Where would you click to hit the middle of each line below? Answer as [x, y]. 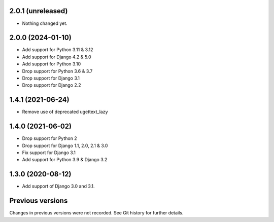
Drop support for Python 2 [49, 138]
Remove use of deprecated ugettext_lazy [65, 112]
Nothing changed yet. [45, 23]
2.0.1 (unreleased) [39, 11]
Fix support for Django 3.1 [49, 153]
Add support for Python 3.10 [52, 64]
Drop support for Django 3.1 [51, 78]
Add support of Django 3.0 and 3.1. [58, 186]
